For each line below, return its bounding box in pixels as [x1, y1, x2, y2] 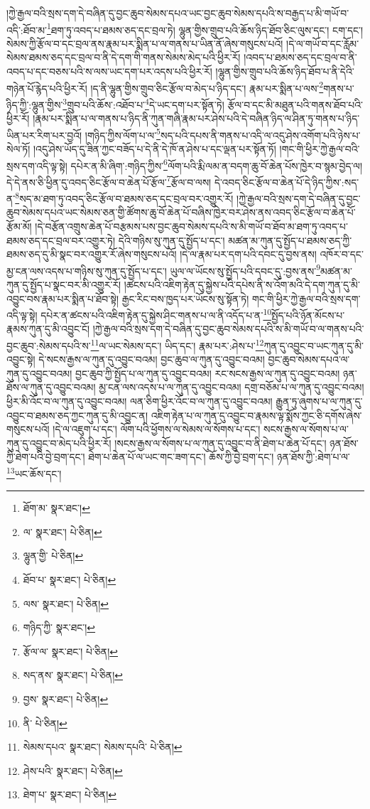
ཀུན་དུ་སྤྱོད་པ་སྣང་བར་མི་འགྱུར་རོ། [6, 277, 121, 291]
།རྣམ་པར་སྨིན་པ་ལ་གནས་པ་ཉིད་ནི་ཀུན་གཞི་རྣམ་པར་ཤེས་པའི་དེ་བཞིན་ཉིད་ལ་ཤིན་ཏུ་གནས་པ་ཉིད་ [33, 111, 360, 126]
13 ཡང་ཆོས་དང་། [6, 464, 62, 481]
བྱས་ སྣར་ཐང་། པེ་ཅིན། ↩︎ [23, 691, 109, 706]
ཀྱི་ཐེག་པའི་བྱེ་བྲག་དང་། [6, 449, 85, 464]
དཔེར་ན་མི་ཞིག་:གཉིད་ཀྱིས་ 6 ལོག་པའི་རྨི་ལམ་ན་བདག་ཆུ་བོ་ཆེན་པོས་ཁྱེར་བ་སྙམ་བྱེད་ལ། [70, 156, 362, 173]
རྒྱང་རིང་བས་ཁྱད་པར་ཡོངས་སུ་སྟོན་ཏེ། [121, 291, 249, 306]
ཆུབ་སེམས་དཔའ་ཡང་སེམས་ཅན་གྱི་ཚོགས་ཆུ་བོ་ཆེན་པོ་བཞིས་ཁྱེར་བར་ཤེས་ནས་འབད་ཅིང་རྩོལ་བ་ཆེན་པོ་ [6, 205, 356, 220]
